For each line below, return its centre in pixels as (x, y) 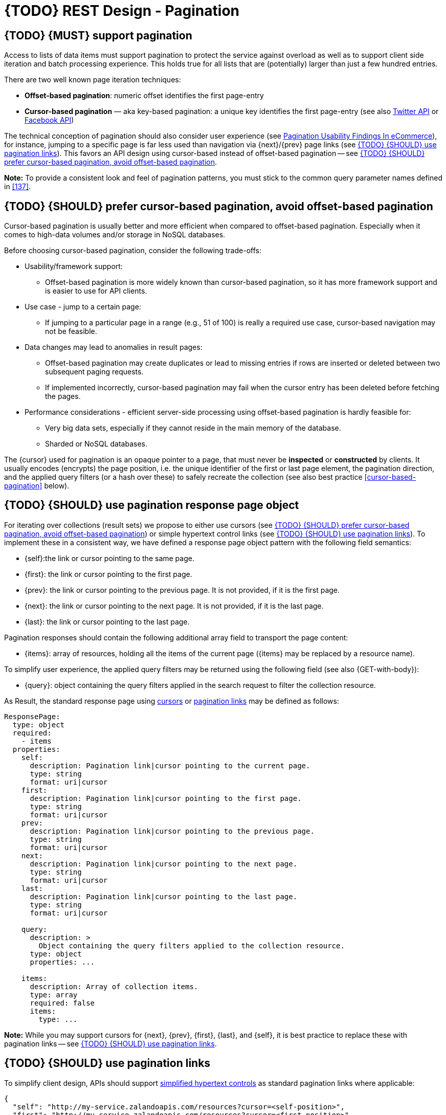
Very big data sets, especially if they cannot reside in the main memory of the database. (193, 428)
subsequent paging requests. (94, 372)
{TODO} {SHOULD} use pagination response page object (152, 505)
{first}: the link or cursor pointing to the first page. (108, 574)
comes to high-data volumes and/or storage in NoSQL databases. (115, 235)
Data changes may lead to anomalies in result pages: (114, 347)
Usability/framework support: (74, 266)
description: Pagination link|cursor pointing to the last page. (164, 896)
